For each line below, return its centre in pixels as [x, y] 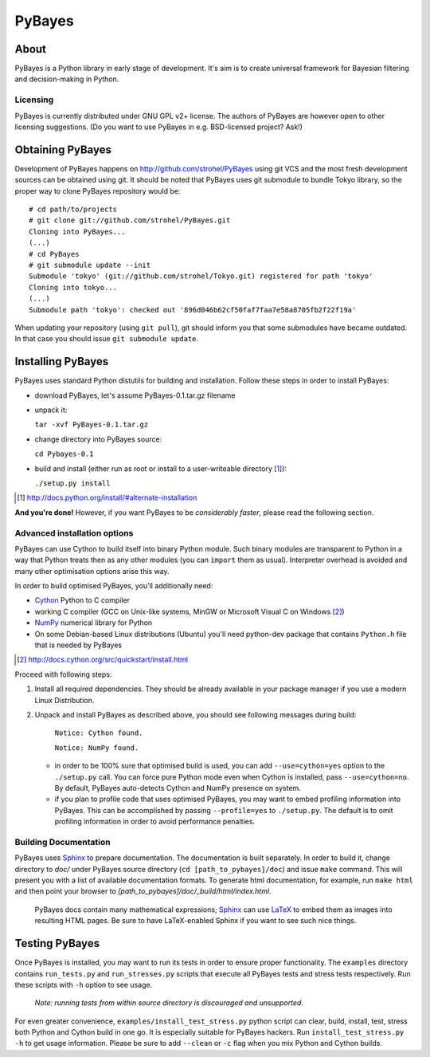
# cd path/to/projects [73, 210]
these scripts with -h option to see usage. [84, 984]
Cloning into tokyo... [73, 287]
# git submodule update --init [90, 265]
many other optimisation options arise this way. [92, 571]
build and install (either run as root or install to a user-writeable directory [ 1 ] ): [160, 468]
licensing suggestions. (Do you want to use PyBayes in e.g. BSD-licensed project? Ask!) [158, 127]
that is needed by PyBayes [78, 645]
